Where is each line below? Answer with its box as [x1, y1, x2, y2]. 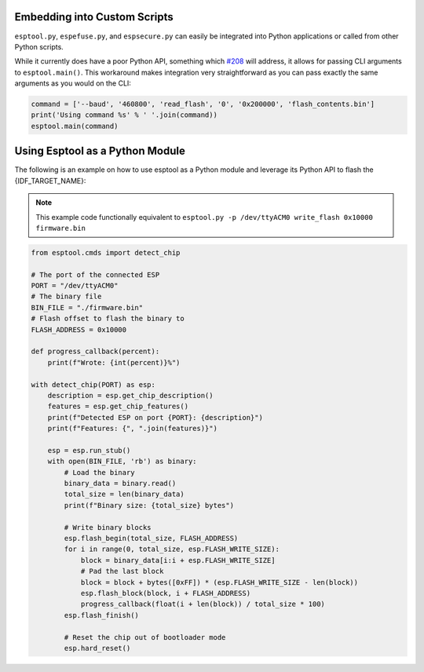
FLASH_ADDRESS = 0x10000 [31, 325, 127, 334]
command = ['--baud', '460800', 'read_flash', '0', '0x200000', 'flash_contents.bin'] [31, 100, 375, 109]
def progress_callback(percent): [31, 347, 160, 356]
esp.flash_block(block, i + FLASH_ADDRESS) [80, 589, 251, 597]
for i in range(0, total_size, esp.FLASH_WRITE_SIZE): [64, 545, 280, 553]
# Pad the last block [80, 567, 164, 576]
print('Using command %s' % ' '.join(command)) [31, 111, 217, 119]
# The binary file [31, 292, 102, 301]
